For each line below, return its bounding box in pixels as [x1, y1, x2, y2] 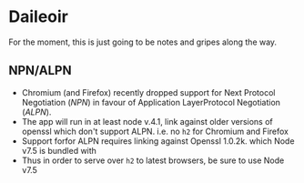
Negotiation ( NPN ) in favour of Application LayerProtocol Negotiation [21, 97, 281, 107]
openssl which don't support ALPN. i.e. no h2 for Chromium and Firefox [21, 126, 289, 137]
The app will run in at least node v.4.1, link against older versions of [21, 116, 274, 127]
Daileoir [8, 6, 69, 27]
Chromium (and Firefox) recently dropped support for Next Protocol [21, 86, 276, 97]
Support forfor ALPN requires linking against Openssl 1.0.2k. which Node [21, 135, 295, 147]
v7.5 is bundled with [21, 145, 97, 156]
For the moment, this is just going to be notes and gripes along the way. [8, 36, 278, 47]
